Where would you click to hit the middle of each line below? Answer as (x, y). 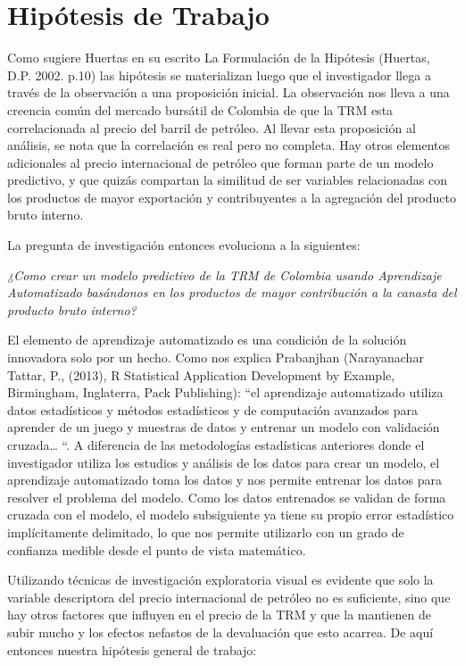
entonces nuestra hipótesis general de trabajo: (132, 649)
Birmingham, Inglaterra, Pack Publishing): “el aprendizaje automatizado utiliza (225, 392)
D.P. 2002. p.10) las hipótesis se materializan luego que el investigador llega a (219, 75)
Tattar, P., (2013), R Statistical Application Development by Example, (201, 374)
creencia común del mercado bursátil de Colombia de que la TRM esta (200, 109)
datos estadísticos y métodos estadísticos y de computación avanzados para (212, 409)
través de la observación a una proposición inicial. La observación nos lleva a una (228, 92)
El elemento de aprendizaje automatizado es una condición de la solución (207, 340)
